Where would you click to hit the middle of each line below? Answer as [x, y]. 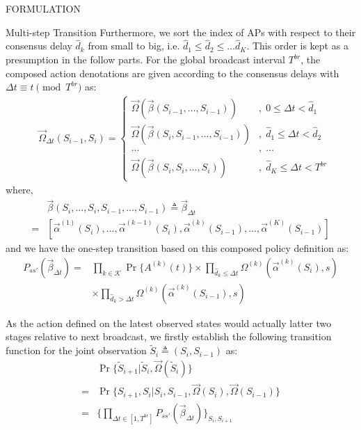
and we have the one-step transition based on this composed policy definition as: [177, 248]
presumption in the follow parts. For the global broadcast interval [145, 59]
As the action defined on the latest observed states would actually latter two [169, 322]
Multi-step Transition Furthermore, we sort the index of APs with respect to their [181, 32]
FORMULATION [43, 8]
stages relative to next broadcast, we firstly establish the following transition [169, 336]
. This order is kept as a [297, 46]
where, [19, 190]
